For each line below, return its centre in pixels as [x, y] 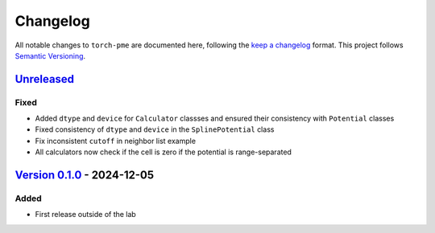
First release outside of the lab [85, 215]
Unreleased [45, 79]
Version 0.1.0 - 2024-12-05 [85, 176]
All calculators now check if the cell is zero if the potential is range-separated [163, 152]
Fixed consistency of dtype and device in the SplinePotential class [155, 129]
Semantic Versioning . [50, 55]
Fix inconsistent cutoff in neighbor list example [116, 141]
